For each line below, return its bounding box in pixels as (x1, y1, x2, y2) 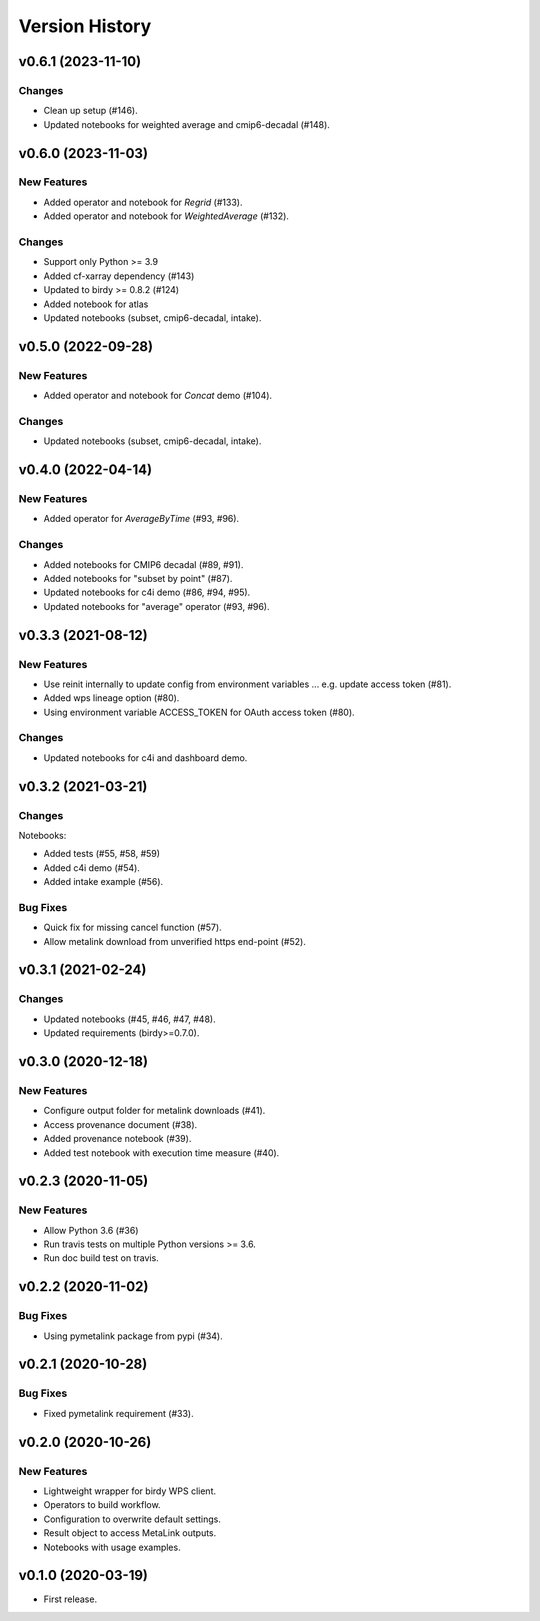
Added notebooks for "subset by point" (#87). (43, 572, 233, 584)
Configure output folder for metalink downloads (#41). (43, 1105, 266, 1117)
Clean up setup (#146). (43, 105, 139, 117)
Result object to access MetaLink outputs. (43, 1527, 217, 1539)
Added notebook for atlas (43, 298, 149, 310)
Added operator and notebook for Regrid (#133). (43, 196, 243, 208)
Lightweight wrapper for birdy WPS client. (43, 1485, 217, 1497)
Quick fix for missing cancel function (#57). (43, 921, 222, 934)
